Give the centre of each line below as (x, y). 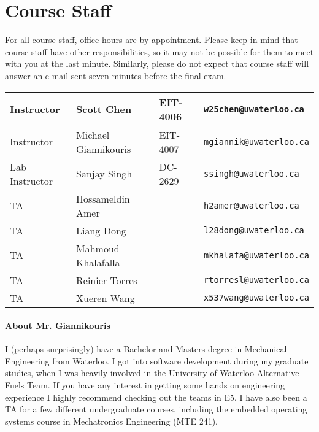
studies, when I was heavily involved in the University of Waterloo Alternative (152, 373)
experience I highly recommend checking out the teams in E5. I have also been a (156, 397)
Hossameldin (103, 198)
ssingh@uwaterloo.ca (252, 173)
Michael (93, 134)
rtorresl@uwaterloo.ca (256, 280)
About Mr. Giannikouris (58, 326)
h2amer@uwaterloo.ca (252, 205)
